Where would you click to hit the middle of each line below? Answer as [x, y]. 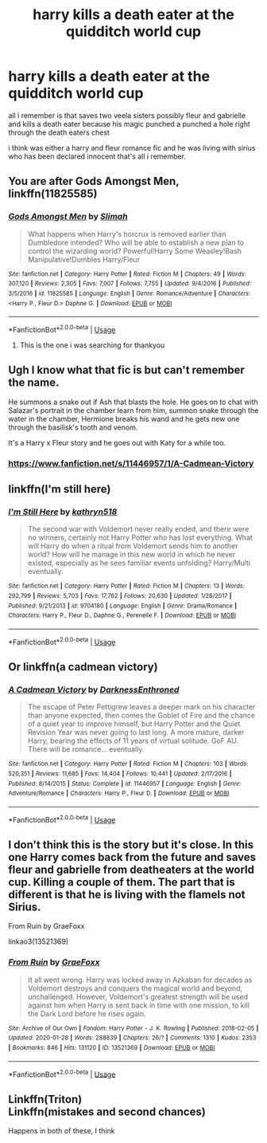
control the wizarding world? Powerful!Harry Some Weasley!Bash [135, 251]
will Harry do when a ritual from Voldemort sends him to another [133, 546]
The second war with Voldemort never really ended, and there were [138, 529]
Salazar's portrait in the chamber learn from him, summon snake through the [133, 410]
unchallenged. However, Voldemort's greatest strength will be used [138, 996]
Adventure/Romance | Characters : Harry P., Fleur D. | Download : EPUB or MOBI [119, 793]
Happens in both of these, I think [62, 1131]
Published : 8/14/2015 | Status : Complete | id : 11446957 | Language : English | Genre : [125, 784]
